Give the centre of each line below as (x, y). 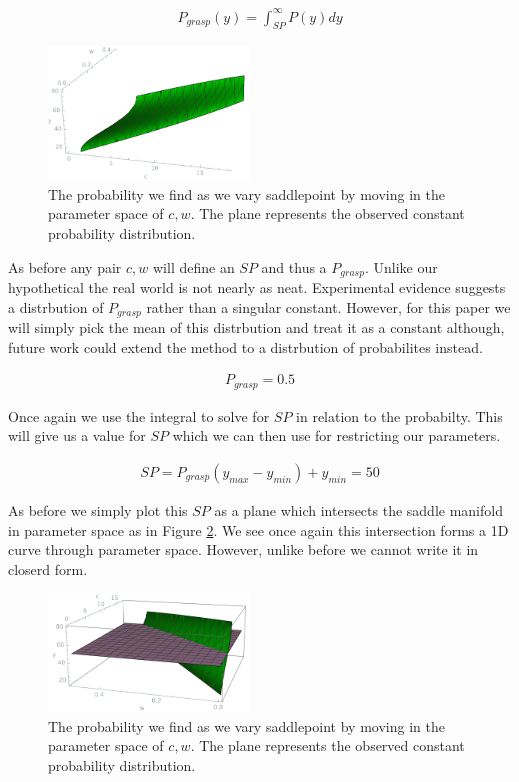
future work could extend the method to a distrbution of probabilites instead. (245, 346)
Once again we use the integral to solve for (139, 415)
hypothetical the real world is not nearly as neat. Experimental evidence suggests (257, 287)
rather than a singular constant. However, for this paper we (328, 306)
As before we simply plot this (98, 509)
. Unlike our (401, 266)
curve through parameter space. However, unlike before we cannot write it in (243, 549)
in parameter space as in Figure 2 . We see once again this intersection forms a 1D (258, 529)
